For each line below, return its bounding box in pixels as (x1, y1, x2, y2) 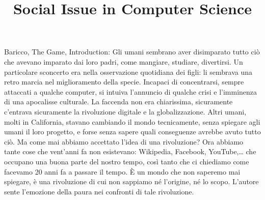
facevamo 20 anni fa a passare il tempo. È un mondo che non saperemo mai (4, 166, 241, 177)
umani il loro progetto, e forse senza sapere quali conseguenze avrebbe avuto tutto (4, 126, 261, 137)
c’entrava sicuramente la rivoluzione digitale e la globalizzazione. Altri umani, (4, 106, 247, 117)
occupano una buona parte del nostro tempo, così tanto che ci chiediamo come (4, 156, 249, 166)
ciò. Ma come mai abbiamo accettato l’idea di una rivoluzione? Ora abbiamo (4, 136, 244, 147)
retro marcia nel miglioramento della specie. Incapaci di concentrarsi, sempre (4, 76, 244, 87)
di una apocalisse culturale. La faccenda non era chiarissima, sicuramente (4, 96, 233, 107)
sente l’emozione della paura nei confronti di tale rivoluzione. (4, 186, 194, 196)
